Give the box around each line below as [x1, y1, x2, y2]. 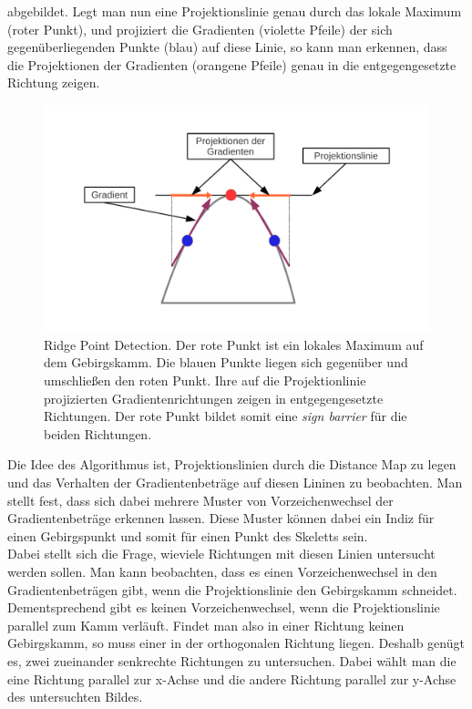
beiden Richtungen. [44, 424, 152, 443]
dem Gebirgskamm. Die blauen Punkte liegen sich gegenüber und [44, 353, 408, 372]
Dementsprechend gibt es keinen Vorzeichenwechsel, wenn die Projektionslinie [7, 598, 440, 617]
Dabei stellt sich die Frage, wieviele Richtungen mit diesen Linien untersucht [7, 544, 436, 563]
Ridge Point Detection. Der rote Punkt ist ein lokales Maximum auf [44, 334, 424, 354]
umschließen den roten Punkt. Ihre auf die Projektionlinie [44, 371, 366, 390]
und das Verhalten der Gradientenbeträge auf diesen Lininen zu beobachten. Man [7, 472, 463, 491]
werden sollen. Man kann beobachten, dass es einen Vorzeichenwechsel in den [7, 561, 437, 581]
